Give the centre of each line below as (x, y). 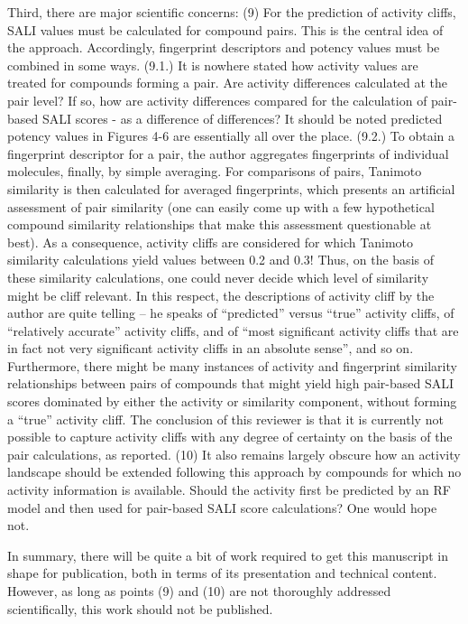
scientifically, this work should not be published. (140, 608)
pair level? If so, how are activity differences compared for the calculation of (217, 100)
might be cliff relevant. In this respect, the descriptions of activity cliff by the (221, 295)
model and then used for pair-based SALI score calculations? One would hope (222, 507)
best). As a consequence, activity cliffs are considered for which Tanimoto (211, 242)
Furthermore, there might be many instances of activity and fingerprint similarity (232, 365)
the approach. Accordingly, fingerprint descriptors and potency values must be (224, 47)
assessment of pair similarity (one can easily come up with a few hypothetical (221, 206)
